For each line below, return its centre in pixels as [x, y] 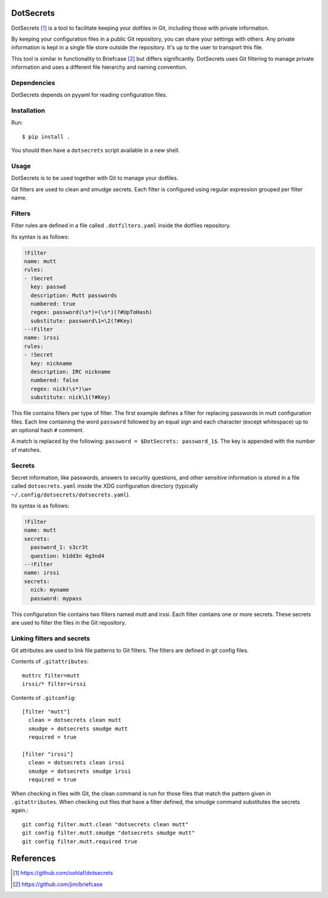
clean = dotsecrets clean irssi [76, 763]
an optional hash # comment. [48, 430]
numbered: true [53, 303]
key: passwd [48, 287]
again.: [20, 811]
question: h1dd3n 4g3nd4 [67, 556]
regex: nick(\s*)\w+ [61, 389]
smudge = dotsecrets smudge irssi [80, 771]
